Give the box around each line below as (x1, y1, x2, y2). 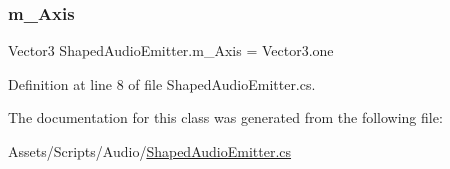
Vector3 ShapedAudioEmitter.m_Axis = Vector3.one (8, 40, 334, 61)
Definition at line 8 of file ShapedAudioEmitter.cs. (8, 73, 316, 94)
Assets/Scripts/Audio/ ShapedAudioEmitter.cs (8, 141, 292, 161)
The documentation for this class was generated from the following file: (8, 107, 443, 128)
